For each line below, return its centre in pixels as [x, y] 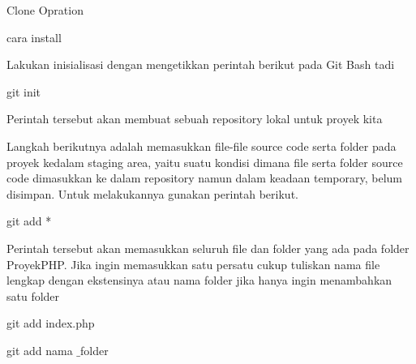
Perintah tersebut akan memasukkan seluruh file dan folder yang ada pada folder [208, 248]
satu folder [33, 295]
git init [24, 91]
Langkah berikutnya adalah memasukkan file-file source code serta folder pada [202, 146]
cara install [34, 37]
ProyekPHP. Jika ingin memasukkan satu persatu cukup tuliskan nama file [193, 264]
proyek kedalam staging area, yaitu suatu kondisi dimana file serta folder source [205, 162]
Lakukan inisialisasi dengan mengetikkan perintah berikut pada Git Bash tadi [201, 64]
